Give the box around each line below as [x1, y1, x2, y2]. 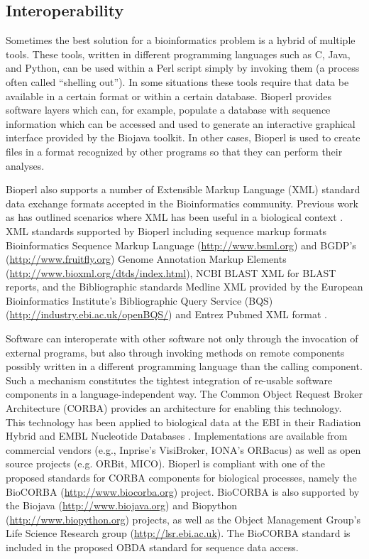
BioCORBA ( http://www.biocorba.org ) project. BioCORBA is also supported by [6, 484, 360, 499]
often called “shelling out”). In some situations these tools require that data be [6, 74, 349, 89]
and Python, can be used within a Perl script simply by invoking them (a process [6, 60, 360, 75]
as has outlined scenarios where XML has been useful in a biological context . [6, 210, 343, 224]
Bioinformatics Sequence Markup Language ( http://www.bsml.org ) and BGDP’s [6, 237, 356, 252]
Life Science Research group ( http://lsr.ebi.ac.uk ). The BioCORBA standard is [6, 526, 351, 541]
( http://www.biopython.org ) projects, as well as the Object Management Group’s [6, 511, 360, 526]
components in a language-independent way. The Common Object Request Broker [6, 386, 363, 401]
